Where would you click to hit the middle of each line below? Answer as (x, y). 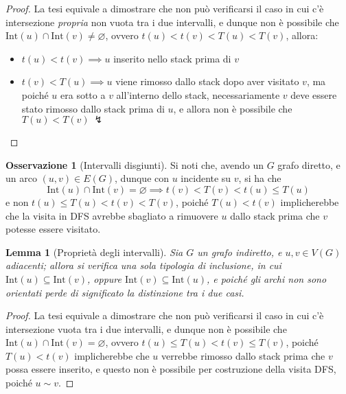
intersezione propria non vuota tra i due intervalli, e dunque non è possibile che (172, 22)
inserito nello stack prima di (172, 58)
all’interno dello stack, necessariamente (198, 94)
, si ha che (260, 178)
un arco (21, 178)
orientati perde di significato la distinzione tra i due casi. (125, 292)
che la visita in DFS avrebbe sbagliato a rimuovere (112, 215)
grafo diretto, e (309, 164)
